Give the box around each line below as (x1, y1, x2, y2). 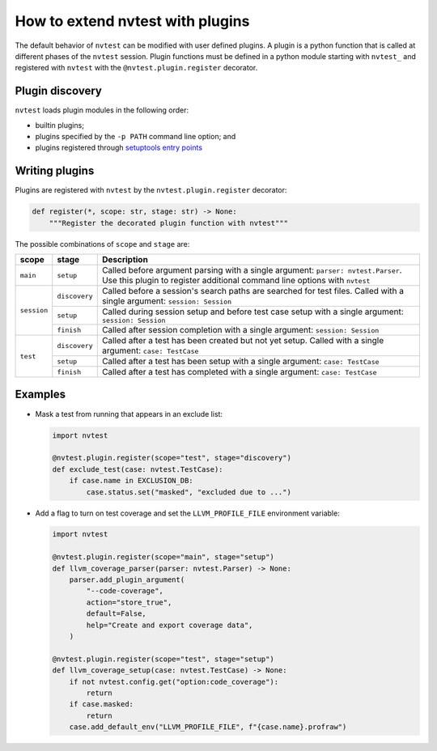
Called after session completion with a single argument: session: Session (101, 325, 380, 336)
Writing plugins (15, 164, 95, 178)
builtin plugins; (35, 120, 85, 129)
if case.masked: (69, 700, 134, 709)
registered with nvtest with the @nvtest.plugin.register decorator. (15, 63, 258, 73)
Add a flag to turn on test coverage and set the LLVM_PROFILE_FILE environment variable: (35, 508, 340, 518)
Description (101, 254, 149, 265)
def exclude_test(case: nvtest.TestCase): (52, 465, 223, 473)
